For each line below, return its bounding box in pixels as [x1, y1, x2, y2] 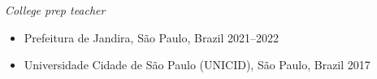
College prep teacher [5, 2, 106, 18]
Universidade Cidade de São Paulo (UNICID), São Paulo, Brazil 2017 [24, 56, 370, 73]
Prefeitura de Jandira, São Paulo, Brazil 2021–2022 [24, 29, 279, 46]
